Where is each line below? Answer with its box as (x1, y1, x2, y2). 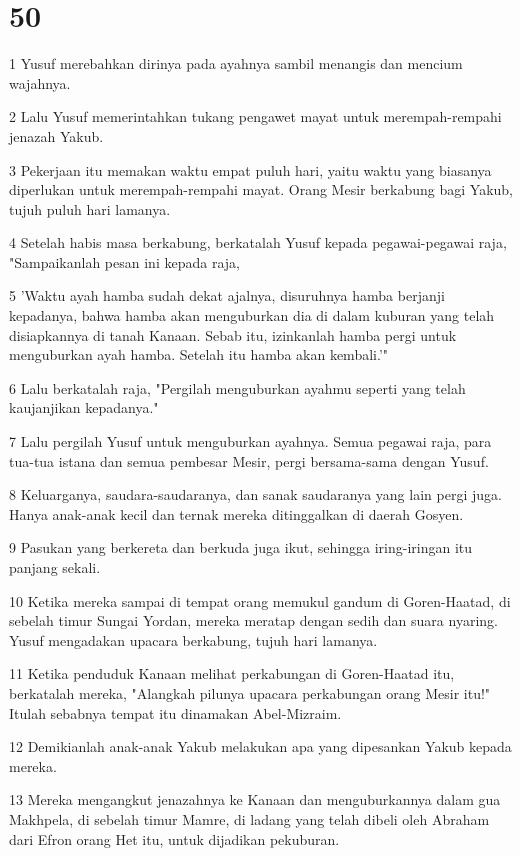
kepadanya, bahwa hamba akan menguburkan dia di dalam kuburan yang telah (9, 305, 495, 326)
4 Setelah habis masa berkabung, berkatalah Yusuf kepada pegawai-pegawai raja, (9, 232, 507, 253)
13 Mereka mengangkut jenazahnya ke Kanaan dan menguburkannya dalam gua (9, 789, 501, 810)
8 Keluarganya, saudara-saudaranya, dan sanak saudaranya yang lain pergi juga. (9, 484, 502, 505)
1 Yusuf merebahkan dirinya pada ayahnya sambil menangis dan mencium (9, 53, 463, 74)
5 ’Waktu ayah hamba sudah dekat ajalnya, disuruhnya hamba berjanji (9, 285, 445, 306)
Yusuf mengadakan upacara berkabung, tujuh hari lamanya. (9, 629, 378, 650)
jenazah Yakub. (9, 125, 104, 146)
